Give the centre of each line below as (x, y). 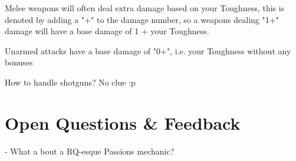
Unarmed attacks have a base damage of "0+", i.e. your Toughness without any (148, 50)
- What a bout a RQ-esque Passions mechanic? (90, 151)
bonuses (19, 62)
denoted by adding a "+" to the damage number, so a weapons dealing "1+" (142, 19)
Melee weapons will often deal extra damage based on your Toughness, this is (145, 8)
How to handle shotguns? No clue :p (70, 82)
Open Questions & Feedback (123, 122)
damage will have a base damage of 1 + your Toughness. (107, 31)
